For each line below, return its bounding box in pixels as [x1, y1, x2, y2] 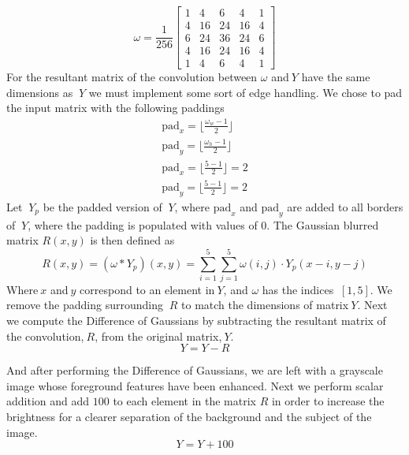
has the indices [262, 281, 334, 297]
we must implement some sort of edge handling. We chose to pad [88, 84, 403, 100]
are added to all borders [287, 198, 403, 214]
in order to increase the [271, 393, 385, 409]
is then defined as [90, 232, 175, 248]
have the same [301, 69, 370, 85]
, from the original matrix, [95, 327, 222, 344]
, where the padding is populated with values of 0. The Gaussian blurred [28, 216, 379, 233]
